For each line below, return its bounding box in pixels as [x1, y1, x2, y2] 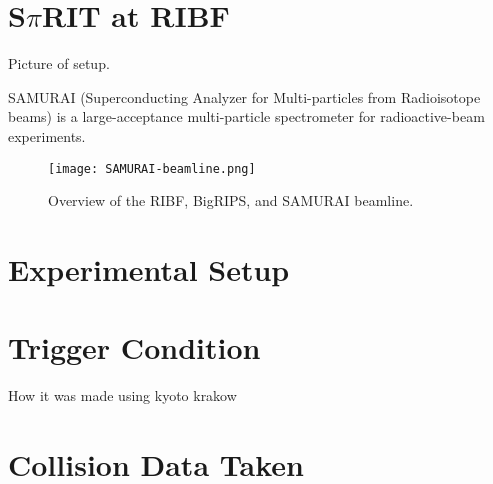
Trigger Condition [8, 327, 261, 368]
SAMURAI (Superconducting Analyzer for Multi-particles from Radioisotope [8, 86, 481, 107]
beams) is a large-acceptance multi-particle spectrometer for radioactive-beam [8, 106, 485, 127]
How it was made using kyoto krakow [8, 385, 237, 406]
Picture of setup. [8, 53, 110, 74]
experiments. [8, 125, 86, 146]
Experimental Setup [8, 248, 290, 289]
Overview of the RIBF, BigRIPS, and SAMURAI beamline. [48, 190, 414, 211]
